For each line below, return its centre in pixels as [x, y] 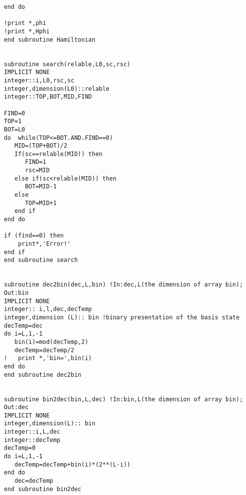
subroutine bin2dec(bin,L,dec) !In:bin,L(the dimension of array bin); [123, 399]
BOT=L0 [14, 129]
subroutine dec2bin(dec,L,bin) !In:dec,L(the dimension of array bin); [123, 285]
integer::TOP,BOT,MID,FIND [48, 97]
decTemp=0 [20, 448]
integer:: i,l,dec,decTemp [48, 309]
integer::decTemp [32, 440]
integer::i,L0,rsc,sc [39, 80]
